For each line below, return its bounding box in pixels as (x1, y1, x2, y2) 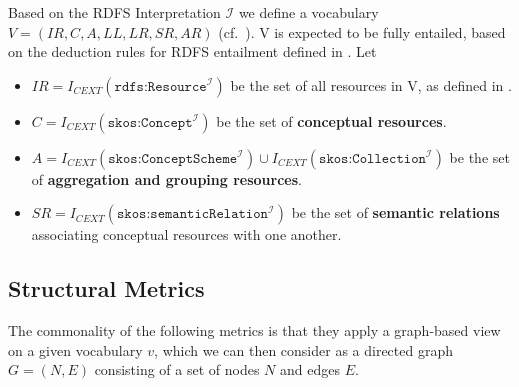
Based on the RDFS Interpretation (8, 2, 221, 22)
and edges (280, 359, 340, 380)
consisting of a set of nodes (94, 359, 260, 380)
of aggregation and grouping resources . (31, 168, 302, 189)
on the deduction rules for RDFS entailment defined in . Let (8, 41, 377, 62)
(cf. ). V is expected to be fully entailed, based (218, 21, 506, 42)
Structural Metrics (8, 273, 205, 304)
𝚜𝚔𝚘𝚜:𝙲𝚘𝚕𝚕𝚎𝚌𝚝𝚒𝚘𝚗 (319, 151, 426, 166)
